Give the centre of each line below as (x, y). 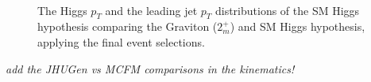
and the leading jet (151, 10)
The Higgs (62, 10)
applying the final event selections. (121, 41)
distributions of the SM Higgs (287, 10)
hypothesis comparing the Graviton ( (128, 26)
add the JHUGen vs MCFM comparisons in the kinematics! (150, 68)
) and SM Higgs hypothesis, (298, 26)
